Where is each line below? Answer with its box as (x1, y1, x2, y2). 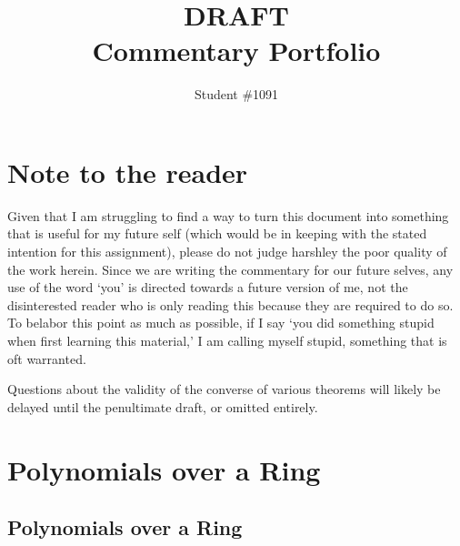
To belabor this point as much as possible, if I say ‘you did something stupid (7, 313, 435, 332)
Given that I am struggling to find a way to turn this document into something (7, 206, 449, 225)
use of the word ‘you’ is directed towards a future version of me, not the (7, 278, 408, 297)
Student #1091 (194, 85, 279, 104)
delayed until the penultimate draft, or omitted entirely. (7, 397, 318, 416)
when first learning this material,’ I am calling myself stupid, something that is (7, 331, 447, 349)
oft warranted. (7, 349, 86, 368)
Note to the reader (7, 153, 248, 190)
